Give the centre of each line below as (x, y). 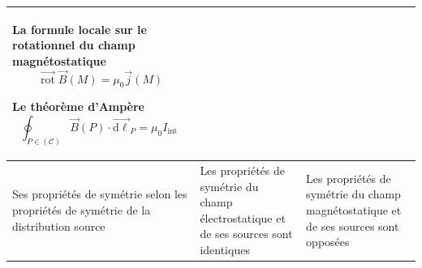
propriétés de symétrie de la (82, 209)
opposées (328, 242)
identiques (225, 249)
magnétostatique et (354, 209)
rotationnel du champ (74, 45)
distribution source (59, 225)
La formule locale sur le (80, 29)
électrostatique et (243, 217)
